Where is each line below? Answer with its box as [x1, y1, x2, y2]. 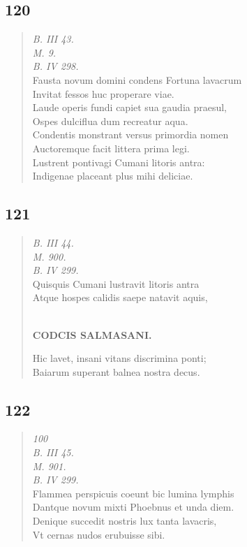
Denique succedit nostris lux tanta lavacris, [32, 513, 217, 528]
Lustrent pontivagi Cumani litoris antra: [32, 154, 205, 169]
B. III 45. [32, 445, 74, 460]
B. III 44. [32, 235, 74, 249]
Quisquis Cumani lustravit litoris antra [32, 276, 200, 291]
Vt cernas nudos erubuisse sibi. [32, 527, 165, 541]
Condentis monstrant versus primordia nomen [32, 127, 229, 142]
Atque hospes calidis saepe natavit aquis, [32, 290, 208, 305]
